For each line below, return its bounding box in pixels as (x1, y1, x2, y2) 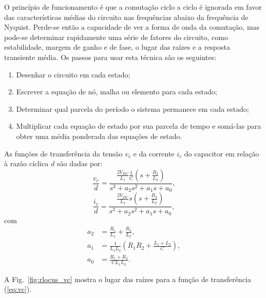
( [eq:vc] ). (4, 284, 32, 294)
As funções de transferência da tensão (4, 148, 123, 158)
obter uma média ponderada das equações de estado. (16, 130, 182, 141)
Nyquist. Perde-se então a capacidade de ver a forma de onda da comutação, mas (4, 22, 260, 32)
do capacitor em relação (184, 148, 259, 158)
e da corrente (133, 148, 175, 158)
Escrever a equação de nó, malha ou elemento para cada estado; (16, 86, 217, 97)
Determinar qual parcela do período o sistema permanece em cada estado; (16, 103, 249, 114)
